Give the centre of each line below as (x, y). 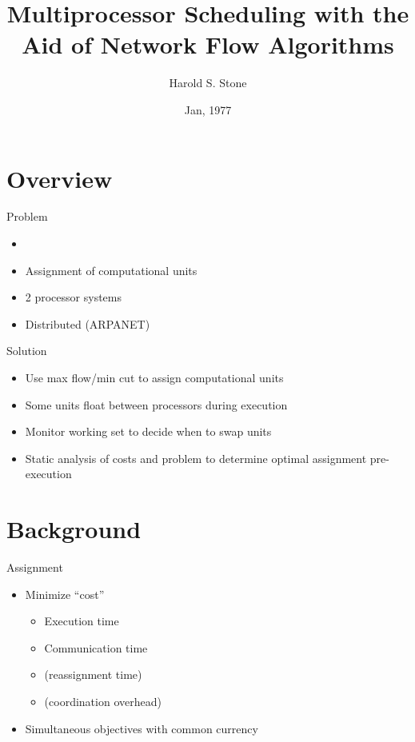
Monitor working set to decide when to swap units (148, 431)
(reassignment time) (93, 674)
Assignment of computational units (111, 270)
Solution (27, 351)
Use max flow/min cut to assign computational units (154, 377)
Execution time (82, 621)
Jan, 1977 (208, 109)
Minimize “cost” (65, 594)
